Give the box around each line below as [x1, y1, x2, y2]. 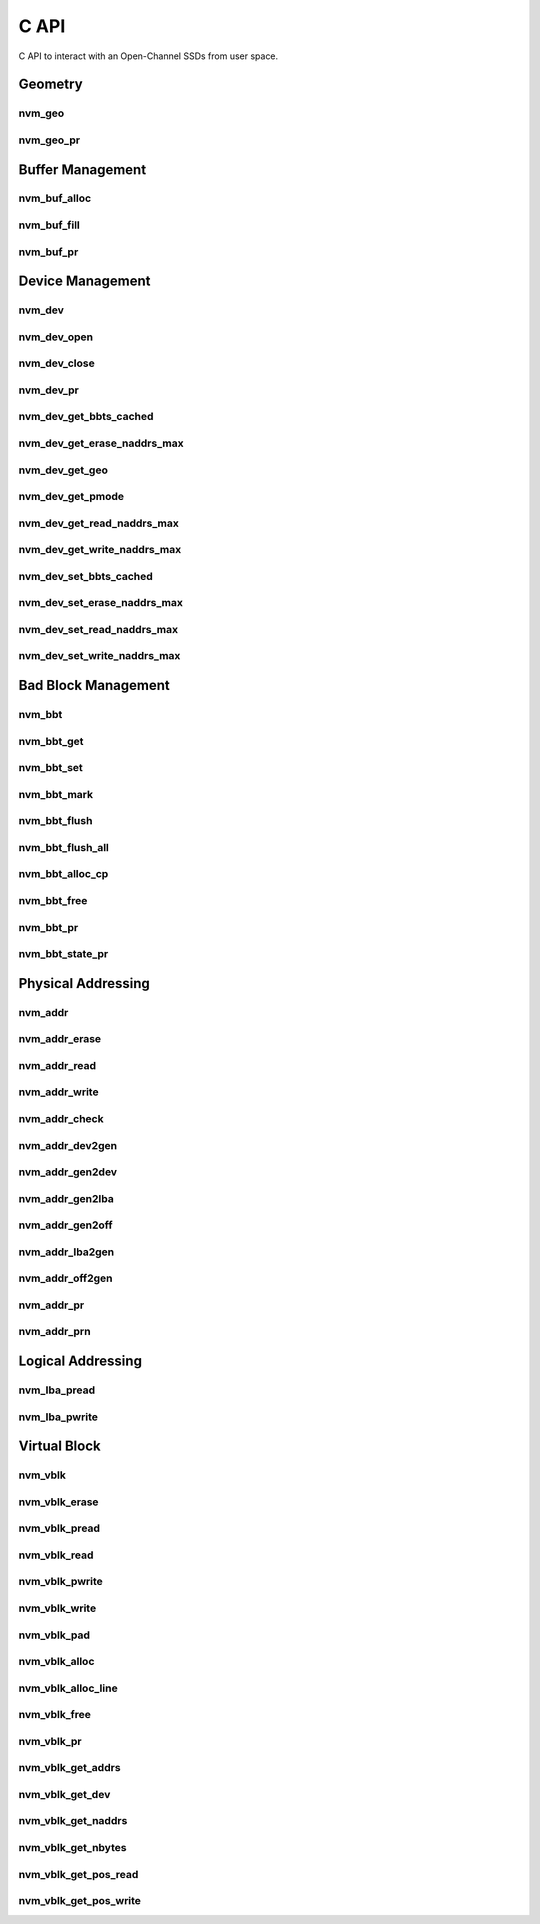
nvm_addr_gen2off [18, 1218, 113, 1232]
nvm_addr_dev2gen [18, 1138, 118, 1152]
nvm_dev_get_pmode [18, 490, 125, 504]
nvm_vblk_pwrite [18, 1575, 104, 1589]
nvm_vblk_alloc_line [18, 1681, 119, 1695]
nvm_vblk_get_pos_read [18, 1867, 139, 1881]
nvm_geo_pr [18, 133, 80, 147]
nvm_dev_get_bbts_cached [18, 410, 154, 424]
